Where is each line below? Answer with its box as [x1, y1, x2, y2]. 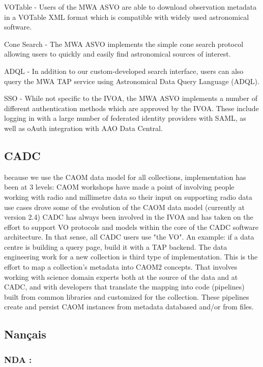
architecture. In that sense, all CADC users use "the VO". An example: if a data [4, 231, 254, 242]
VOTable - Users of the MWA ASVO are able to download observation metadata [4, 2, 257, 12]
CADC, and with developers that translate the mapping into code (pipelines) [4, 281, 245, 292]
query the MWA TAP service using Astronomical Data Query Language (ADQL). [4, 75, 259, 86]
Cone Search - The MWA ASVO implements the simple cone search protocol [4, 38, 244, 49]
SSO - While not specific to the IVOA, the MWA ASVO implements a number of [4, 93, 257, 103]
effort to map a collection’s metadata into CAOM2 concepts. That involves [4, 261, 238, 272]
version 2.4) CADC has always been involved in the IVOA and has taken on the [4, 212, 253, 222]
